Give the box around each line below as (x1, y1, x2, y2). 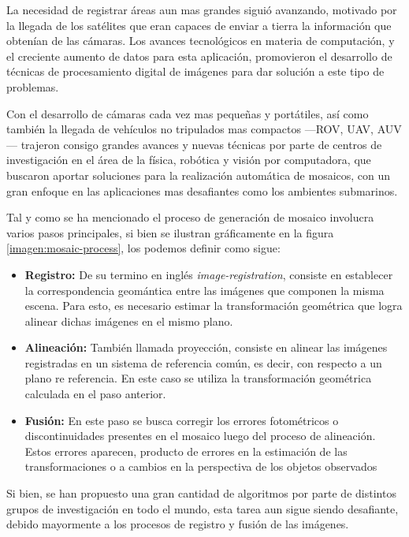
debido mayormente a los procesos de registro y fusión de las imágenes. (6, 516, 349, 532)
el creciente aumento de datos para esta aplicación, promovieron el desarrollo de (6, 47, 392, 64)
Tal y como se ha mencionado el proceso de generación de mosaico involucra (6, 209, 374, 226)
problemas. (6, 78, 59, 95)
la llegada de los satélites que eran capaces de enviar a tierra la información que (6, 17, 392, 33)
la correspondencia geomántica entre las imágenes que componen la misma (24, 282, 385, 298)
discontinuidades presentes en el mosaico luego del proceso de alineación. (24, 427, 376, 444)
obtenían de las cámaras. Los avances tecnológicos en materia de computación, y (6, 32, 395, 49)
